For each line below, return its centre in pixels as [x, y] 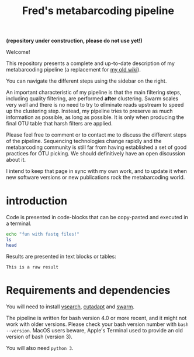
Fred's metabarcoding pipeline [98, 11]
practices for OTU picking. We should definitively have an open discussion [96, 154]
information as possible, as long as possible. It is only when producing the [95, 117]
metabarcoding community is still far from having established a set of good [96, 147]
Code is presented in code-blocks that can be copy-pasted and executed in [97, 217]
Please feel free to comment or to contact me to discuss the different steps [96, 135]
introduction [37, 201]
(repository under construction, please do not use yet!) [75, 41]
